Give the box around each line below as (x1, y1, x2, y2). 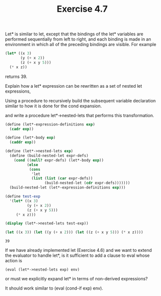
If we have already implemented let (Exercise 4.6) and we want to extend (5, 247, 152, 253)
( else (26, 162, 38, 167)
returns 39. (5, 74, 28, 79)
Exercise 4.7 (56, 3, 108, 15)
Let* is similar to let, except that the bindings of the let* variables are (5, 31, 143, 37)
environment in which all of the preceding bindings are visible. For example (5, 42, 157, 48)
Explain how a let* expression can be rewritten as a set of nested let (5, 83, 142, 89)
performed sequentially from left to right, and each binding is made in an (5, 36, 151, 42)
